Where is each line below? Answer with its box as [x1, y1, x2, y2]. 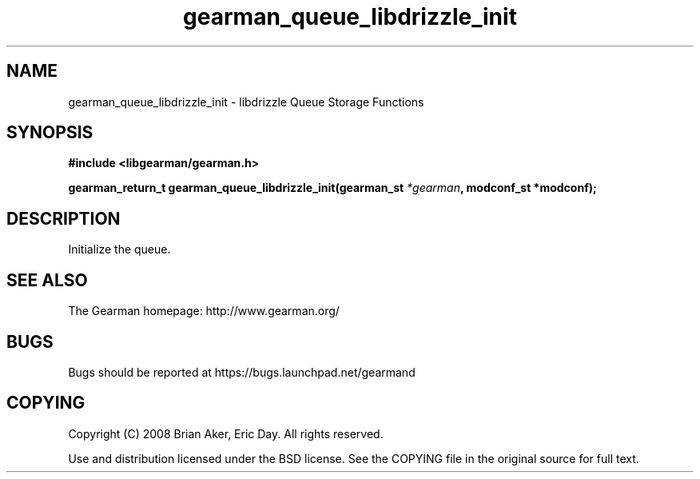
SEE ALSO [6, 269, 88, 290]
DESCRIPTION [6, 208, 121, 229]
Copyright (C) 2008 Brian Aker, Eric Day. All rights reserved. [68, 426, 384, 441]
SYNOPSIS [6, 122, 93, 143]
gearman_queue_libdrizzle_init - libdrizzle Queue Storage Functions [68, 94, 424, 109]
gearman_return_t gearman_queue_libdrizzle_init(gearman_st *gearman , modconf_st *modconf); [68, 181, 597, 195]
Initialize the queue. [68, 242, 171, 257]
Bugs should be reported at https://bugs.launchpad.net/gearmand [68, 365, 416, 379]
